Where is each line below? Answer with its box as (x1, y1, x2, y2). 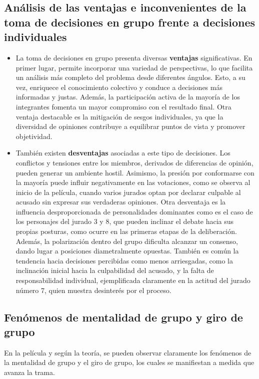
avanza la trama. (4, 367, 55, 377)
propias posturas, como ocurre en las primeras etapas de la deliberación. (15, 226, 237, 236)
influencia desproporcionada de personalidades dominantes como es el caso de (15, 206, 253, 216)
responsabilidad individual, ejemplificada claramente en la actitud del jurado (15, 275, 250, 285)
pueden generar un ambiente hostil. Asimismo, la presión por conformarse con (15, 167, 254, 177)
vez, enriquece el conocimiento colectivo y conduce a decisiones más (15, 81, 222, 92)
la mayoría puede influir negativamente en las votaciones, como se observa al (15, 177, 250, 187)
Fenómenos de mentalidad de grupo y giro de (4, 309, 243, 324)
